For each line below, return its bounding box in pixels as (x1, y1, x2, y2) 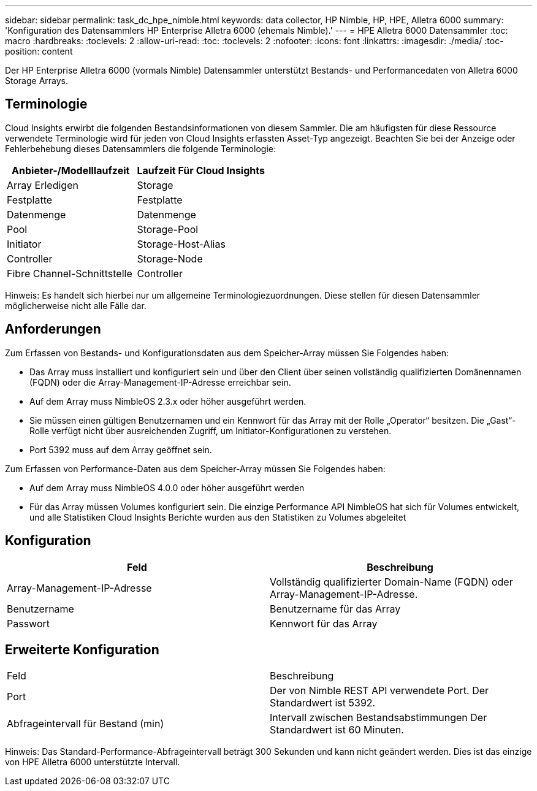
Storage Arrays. (5, 75, 69, 86)
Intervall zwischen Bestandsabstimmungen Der (270, 711, 487, 724)
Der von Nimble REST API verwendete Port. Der (270, 684, 489, 697)
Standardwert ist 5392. (270, 697, 376, 709)
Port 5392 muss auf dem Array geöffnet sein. (29, 444, 212, 455)
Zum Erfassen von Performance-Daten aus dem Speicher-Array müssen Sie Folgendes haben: (5, 463, 386, 474)
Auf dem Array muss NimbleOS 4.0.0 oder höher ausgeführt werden (29, 482, 305, 493)
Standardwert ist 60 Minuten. (270, 724, 404, 736)
